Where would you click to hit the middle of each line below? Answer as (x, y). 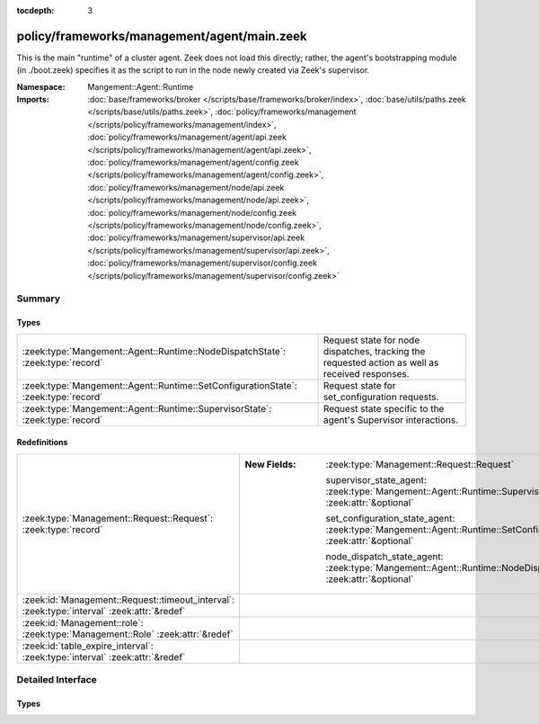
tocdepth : (35, 10)
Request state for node (371, 340)
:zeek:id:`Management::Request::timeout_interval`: (128, 600)
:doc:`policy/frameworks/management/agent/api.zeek (187, 137)
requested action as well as (381, 362)
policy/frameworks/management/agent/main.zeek (162, 36)
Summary (39, 299)
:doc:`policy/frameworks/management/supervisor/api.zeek (196, 237)
